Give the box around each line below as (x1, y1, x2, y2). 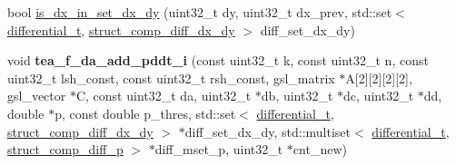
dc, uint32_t (343, 86, 414, 105)
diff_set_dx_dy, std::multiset (184, 121, 352, 141)
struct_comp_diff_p (7, 140, 124, 159)
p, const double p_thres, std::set (55, 103, 236, 122)
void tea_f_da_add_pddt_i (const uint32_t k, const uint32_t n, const (7, 51, 429, 70)
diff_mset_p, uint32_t (154, 140, 283, 159)
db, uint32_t (261, 86, 333, 105)
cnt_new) (292, 140, 347, 159)
